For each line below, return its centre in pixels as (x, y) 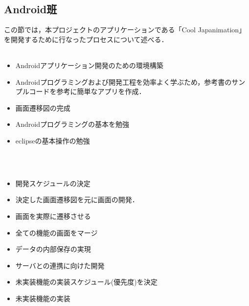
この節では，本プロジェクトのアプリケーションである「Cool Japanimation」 (125, 30)
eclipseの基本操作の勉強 (53, 140)
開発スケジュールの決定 (53, 183)
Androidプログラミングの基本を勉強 (72, 124)
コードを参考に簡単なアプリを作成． (87, 91)
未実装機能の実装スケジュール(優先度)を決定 (86, 282)
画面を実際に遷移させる (53, 216)
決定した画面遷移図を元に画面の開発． (77, 200)
